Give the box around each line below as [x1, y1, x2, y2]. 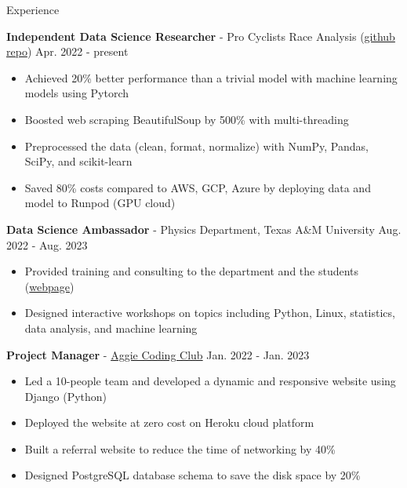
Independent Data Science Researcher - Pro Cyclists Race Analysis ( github [6, 27, 395, 44]
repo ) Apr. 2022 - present [6, 43, 129, 60]
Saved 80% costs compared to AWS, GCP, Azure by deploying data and [24, 179, 371, 195]
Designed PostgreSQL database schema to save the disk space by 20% [24, 467, 361, 483]
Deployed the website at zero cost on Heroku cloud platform [24, 414, 314, 431]
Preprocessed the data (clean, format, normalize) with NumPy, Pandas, [24, 137, 369, 154]
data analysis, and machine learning [24, 319, 198, 336]
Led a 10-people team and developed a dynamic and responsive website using [24, 373, 396, 389]
